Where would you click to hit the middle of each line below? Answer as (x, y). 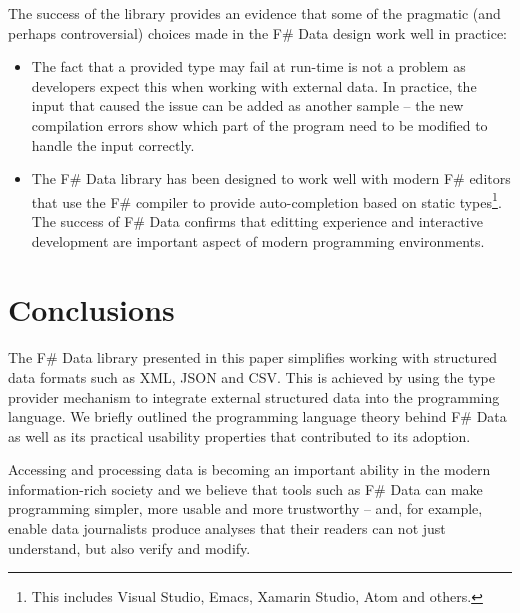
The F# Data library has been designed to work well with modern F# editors (271, 178)
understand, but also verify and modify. (129, 547)
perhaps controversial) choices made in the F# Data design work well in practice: (258, 32)
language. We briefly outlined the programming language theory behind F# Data (257, 416)
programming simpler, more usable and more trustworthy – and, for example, (245, 508)
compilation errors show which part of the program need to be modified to (259, 124)
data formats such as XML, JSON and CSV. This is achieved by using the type (251, 376)
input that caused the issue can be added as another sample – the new (247, 105)
